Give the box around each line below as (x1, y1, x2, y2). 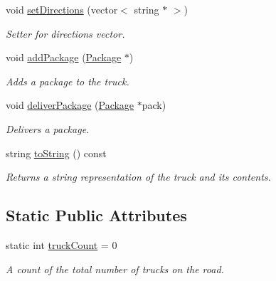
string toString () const (6, 145, 107, 160)
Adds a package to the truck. (6, 73, 129, 88)
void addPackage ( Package (6, 50, 122, 65)
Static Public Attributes (6, 204, 187, 226)
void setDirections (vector (6, 2, 118, 16)
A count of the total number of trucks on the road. (6, 261, 224, 276)
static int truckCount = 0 (6, 237, 117, 252)
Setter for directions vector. (6, 26, 125, 41)
